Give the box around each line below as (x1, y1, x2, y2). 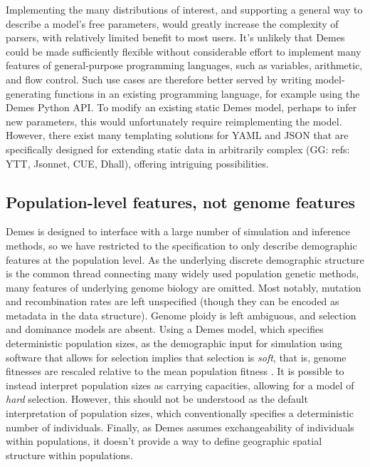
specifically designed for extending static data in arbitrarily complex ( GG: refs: (6, 141, 350, 156)
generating (6, 86, 51, 101)
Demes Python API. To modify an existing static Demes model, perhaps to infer (6, 100, 357, 115)
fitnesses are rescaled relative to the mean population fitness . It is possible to (6, 364, 344, 379)
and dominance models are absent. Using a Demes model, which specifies (6, 322, 324, 337)
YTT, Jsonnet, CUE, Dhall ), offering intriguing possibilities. (6, 155, 269, 170)
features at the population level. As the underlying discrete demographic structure (6, 252, 364, 267)
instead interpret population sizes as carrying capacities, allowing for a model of (6, 377, 354, 392)
